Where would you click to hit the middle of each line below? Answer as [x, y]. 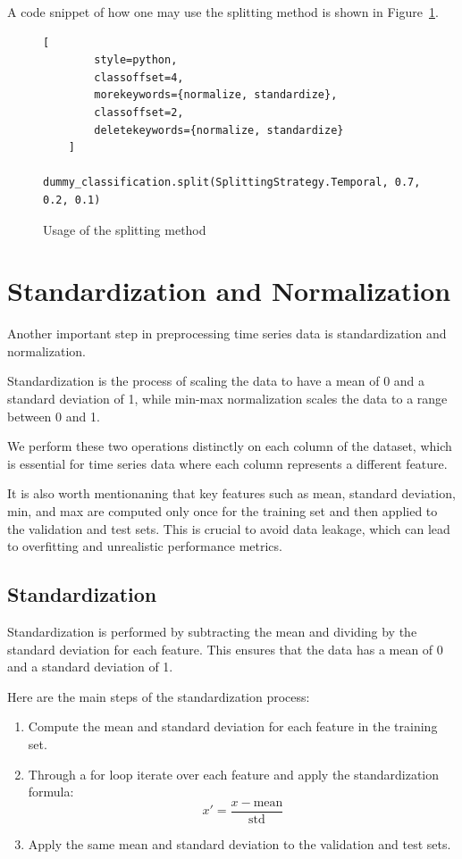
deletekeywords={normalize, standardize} [219, 130]
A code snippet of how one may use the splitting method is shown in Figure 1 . [223, 12]
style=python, [136, 60]
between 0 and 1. [54, 416]
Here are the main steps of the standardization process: [159, 696]
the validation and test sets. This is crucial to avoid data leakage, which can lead [229, 528]
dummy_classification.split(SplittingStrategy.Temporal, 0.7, [232, 183]
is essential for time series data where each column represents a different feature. [227, 463]
